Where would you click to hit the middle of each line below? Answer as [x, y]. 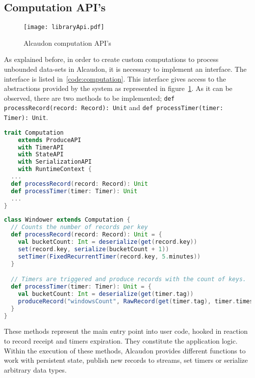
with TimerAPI [41, 147]
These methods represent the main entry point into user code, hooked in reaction [126, 331]
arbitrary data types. [35, 369]
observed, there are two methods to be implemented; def [89, 98]
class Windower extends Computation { [67, 220]
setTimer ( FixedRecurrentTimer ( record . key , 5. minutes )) [109, 256]
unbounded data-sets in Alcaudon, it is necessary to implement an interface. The [125, 69]
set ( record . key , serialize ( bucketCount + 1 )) [93, 249]
